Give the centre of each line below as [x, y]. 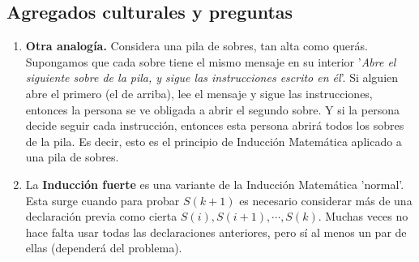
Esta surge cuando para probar [103, 200]
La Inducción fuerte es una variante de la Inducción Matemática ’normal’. [215, 184]
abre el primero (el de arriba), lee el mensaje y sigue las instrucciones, [199, 93]
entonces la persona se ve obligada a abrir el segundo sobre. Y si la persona [212, 109]
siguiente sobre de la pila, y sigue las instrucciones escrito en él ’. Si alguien [212, 77]
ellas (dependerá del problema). [104, 248]
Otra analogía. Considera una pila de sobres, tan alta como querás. [197, 46]
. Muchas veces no [363, 216]
